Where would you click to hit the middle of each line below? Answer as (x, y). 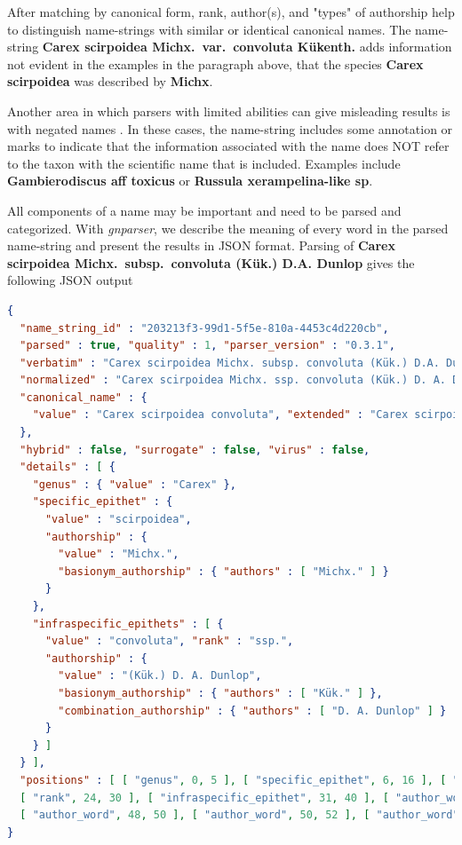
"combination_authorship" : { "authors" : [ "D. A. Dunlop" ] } (252, 711)
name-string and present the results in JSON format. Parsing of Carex (201, 245)
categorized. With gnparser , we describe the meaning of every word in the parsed (228, 228)
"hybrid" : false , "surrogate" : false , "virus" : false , (195, 450)
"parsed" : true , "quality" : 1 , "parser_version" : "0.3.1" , (207, 346)
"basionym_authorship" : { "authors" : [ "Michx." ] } (223, 571)
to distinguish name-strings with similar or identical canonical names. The (209, 29)
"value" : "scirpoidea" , (118, 520)
